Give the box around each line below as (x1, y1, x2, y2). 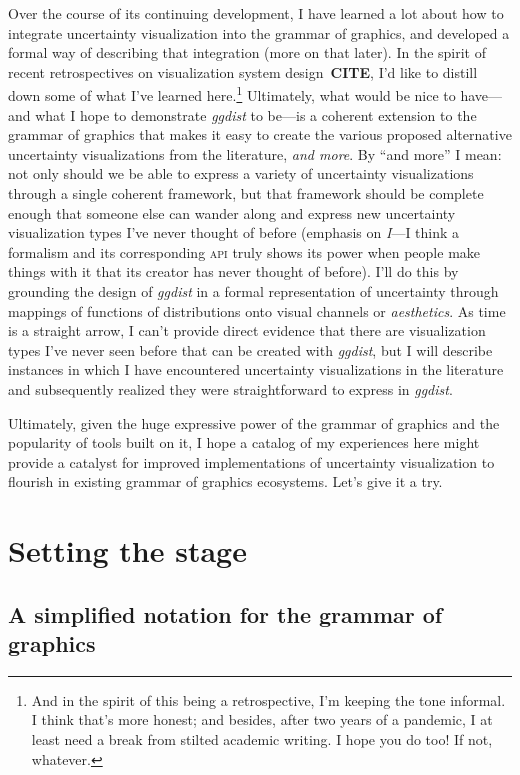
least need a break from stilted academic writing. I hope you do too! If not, (31, 729, 493, 750)
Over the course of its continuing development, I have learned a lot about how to (8, 3, 504, 23)
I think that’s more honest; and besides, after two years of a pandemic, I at (31, 709, 493, 730)
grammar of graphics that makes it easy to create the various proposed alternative (8, 124, 512, 145)
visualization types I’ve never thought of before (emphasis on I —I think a (8, 222, 460, 243)
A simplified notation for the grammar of (8, 598, 443, 629)
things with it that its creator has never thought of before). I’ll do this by (8, 261, 459, 282)
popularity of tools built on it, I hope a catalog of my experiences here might (8, 432, 480, 453)
